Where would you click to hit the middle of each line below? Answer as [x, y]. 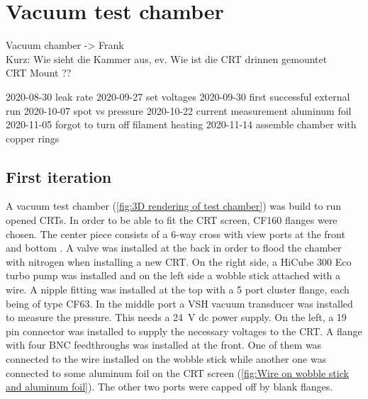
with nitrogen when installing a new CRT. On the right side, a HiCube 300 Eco [179, 261]
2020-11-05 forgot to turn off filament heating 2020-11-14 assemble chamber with [181, 124]
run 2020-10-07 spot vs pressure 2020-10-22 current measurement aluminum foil [179, 110]
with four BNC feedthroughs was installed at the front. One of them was [164, 345]
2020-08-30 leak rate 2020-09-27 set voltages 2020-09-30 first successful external [178, 96]
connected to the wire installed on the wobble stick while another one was [166, 359]
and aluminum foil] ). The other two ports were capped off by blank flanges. [169, 387]
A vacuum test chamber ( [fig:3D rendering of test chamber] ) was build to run [174, 206]
